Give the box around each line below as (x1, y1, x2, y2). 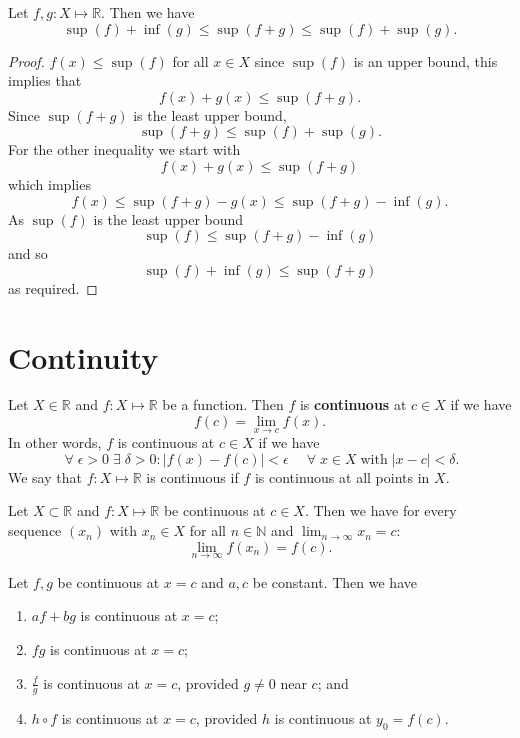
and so (8, 243, 48, 264)
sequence (8, 520, 62, 541)
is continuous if (146, 466, 239, 487)
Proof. (8, 50, 45, 71)
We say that (8, 466, 82, 487)
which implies (8, 173, 91, 194)
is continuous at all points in (254, 466, 430, 487)
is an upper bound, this (353, 50, 498, 71)
